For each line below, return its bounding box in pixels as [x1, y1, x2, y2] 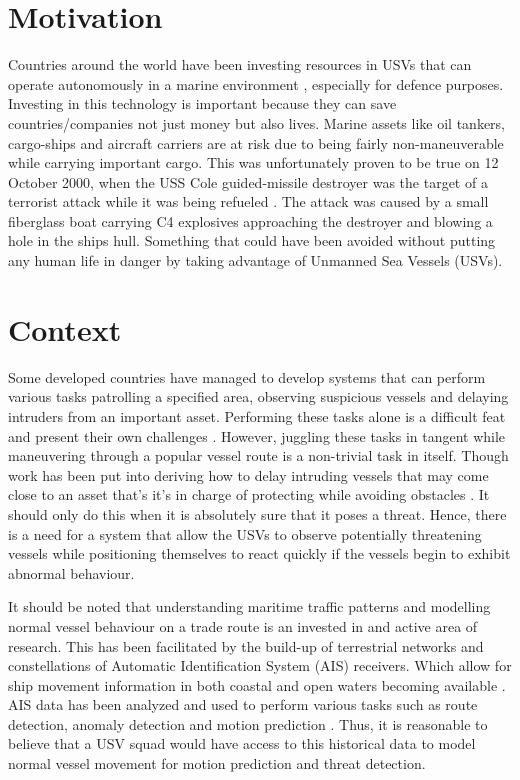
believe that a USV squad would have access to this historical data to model [8, 733, 476, 754]
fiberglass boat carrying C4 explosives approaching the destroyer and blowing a [8, 210, 493, 231]
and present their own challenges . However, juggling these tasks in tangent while [8, 425, 506, 446]
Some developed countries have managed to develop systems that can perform [8, 366, 486, 387]
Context [8, 308, 122, 349]
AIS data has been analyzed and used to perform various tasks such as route [8, 694, 478, 715]
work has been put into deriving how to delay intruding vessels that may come [8, 464, 489, 485]
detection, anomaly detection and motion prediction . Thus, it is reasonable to [8, 713, 488, 734]
